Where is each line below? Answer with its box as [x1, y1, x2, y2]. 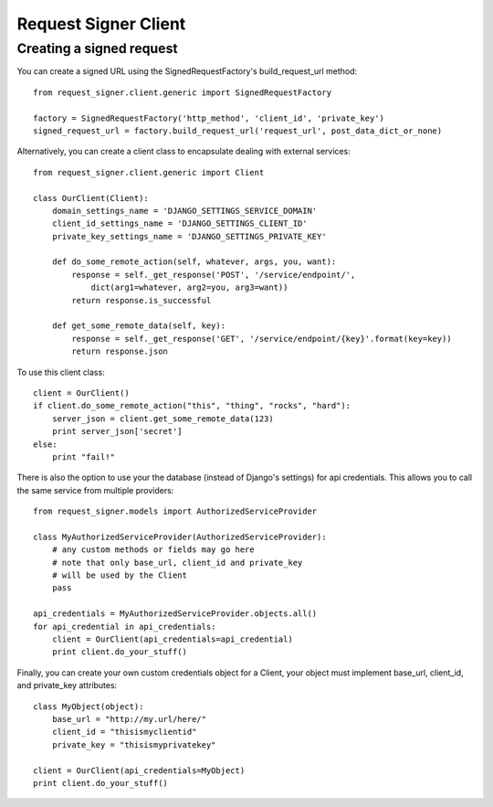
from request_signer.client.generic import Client [33, 167, 265, 177]
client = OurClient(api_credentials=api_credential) [51, 634, 294, 644]
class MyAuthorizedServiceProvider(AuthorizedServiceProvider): [33, 531, 328, 542]
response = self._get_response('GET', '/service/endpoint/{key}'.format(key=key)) [71, 334, 452, 344]
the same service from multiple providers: [16, 484, 174, 495]
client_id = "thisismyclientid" [51, 727, 197, 738]
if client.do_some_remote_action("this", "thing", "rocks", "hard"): [33, 400, 351, 411]
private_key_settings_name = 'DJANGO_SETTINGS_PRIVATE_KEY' [51, 231, 328, 241]
